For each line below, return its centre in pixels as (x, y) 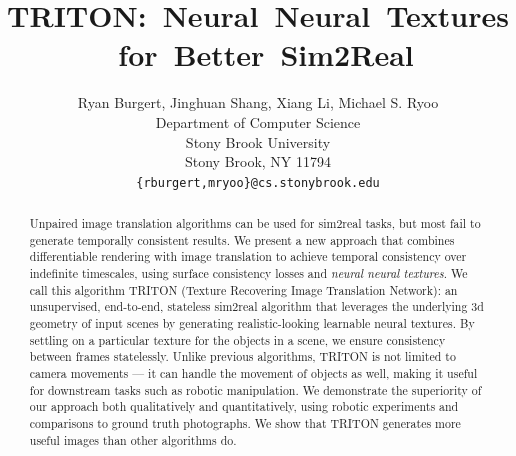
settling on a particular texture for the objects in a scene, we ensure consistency (237, 339)
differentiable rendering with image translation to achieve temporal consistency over (248, 256)
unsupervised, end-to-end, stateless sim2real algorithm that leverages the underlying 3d (256, 306)
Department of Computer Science (258, 121)
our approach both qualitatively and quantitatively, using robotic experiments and (244, 406)
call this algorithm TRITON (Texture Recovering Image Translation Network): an (243, 289)
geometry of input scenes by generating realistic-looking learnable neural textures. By (252, 323)
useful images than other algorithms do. (133, 439)
